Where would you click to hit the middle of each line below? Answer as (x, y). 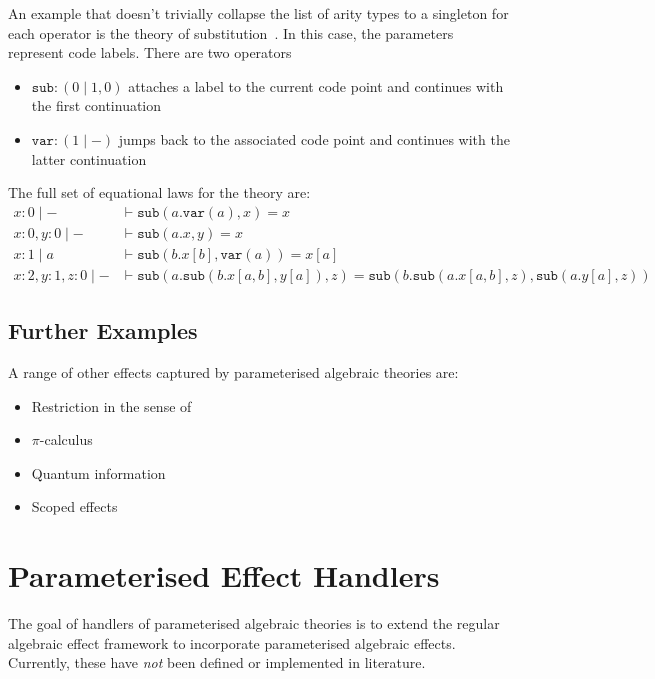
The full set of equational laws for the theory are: (159, 192)
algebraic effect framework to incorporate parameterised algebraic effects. (232, 642)
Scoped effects (74, 506)
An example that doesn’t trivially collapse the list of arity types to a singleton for (258, 13)
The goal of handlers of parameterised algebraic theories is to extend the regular (254, 623)
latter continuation (89, 158)
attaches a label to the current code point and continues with (316, 85)
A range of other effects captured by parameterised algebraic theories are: (233, 372)
